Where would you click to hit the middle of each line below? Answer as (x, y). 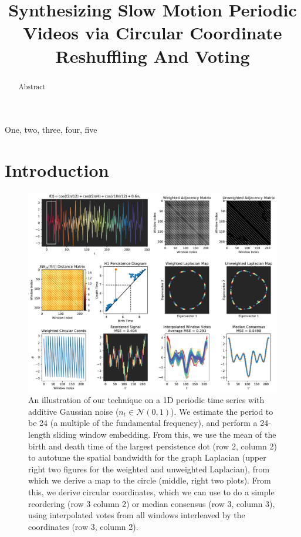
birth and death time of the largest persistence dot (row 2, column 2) (153, 446)
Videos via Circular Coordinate (153, 33)
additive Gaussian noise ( (74, 411)
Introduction (57, 170)
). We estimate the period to (222, 411)
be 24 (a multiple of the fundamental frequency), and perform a (143, 423)
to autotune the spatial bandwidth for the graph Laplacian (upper (147, 457)
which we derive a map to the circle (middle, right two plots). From (150, 480)
